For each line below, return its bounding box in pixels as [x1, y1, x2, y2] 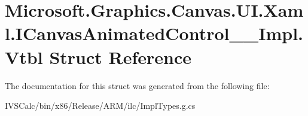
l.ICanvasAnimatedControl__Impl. [5, 21, 303, 45]
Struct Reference [49, 44, 192, 69]
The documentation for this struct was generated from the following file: [5, 79, 270, 91]
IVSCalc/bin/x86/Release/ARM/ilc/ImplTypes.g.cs [5, 99, 196, 112]
